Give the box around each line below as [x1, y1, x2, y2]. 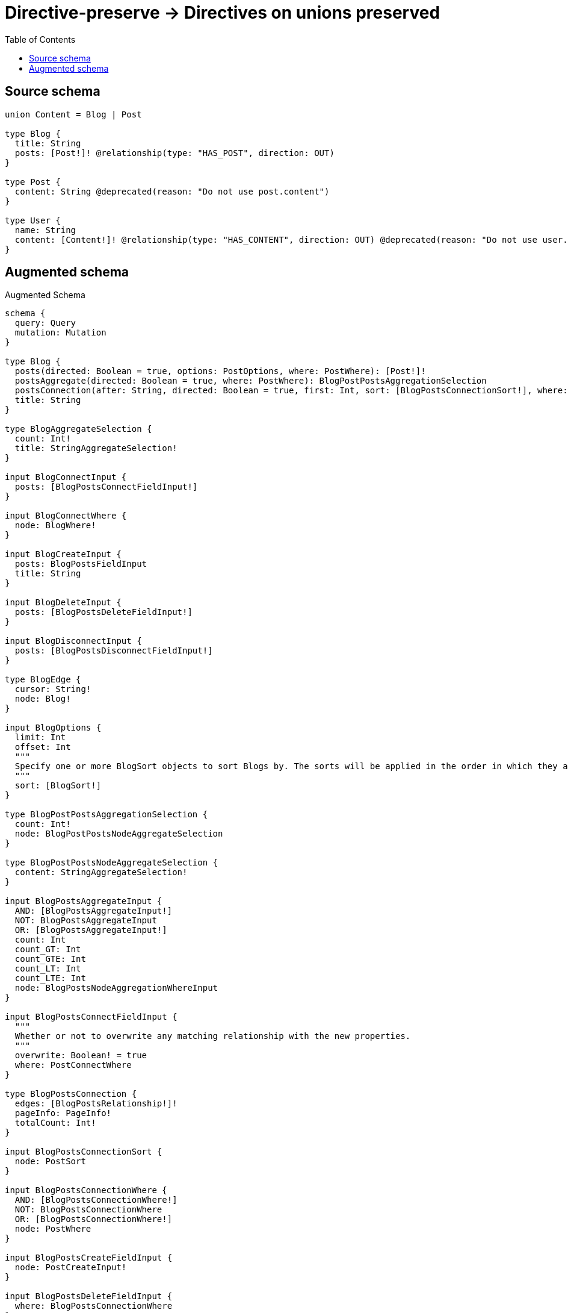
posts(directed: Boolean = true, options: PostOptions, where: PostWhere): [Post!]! [14, 366, 426, 376]
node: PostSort [14, 1156, 86, 1167]
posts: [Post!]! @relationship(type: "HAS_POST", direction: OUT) [14, 148, 335, 158]
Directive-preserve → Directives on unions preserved [5, 2, 440, 23]
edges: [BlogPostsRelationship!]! [14, 1099, 177, 1109]
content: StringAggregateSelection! [14, 867, 188, 878]
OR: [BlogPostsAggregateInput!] [14, 925, 167, 935]
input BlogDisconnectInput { [5, 636, 142, 646]
